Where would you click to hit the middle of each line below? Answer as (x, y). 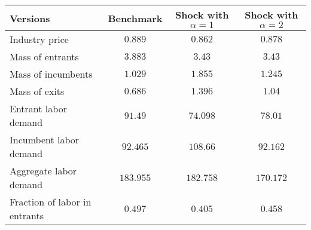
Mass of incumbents (51, 74)
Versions (30, 18)
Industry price (39, 39)
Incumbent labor (45, 139)
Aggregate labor (43, 171)
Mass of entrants (44, 56)
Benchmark (135, 18)
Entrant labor (38, 108)
